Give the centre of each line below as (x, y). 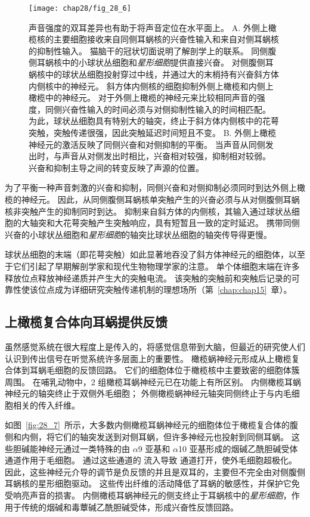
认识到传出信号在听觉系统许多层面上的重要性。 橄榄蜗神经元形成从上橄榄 (148, 358)
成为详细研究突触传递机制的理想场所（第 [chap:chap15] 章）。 (173, 290)
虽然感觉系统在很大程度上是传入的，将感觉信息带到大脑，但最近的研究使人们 (155, 346)
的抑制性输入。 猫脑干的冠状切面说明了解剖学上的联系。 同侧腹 (153, 50)
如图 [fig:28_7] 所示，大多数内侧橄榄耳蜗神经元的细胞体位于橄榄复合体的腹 (151, 425)
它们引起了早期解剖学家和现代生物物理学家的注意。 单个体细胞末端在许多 (156, 266)
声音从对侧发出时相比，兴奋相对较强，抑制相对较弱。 (166, 156)
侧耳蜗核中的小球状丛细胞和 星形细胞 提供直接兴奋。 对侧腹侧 (147, 62)
